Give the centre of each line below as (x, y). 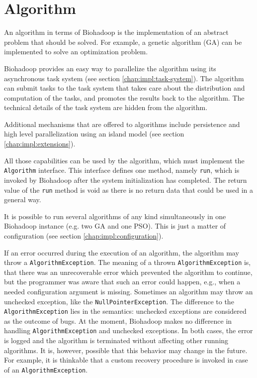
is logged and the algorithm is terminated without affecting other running (116, 340)
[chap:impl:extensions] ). (40, 144)
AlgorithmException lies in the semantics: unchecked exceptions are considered (125, 311)
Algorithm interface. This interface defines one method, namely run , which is (122, 170)
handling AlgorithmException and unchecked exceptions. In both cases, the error (128, 330)
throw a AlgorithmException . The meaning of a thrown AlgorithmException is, (128, 262)
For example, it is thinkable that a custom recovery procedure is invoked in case (126, 360)
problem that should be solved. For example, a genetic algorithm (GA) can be (123, 42)
